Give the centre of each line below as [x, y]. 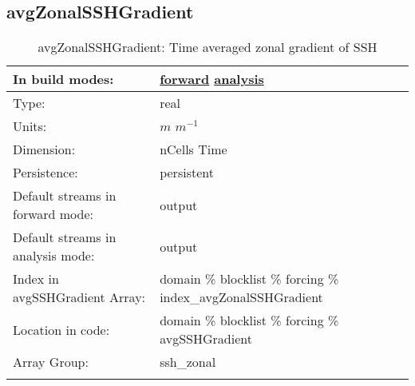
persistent [187, 173]
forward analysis [212, 79]
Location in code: [61, 329]
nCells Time [194, 149]
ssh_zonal [188, 362]
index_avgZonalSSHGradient [241, 297]
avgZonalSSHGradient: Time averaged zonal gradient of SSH [207, 47]
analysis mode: [54, 256]
